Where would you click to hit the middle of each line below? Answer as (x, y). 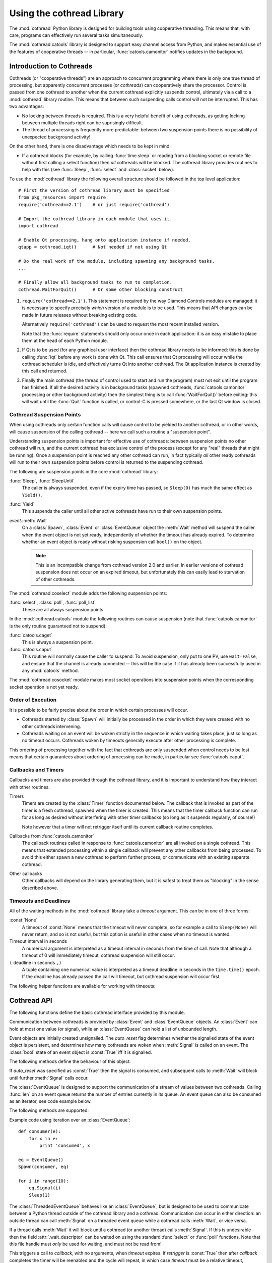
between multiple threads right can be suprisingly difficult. (83, 123)
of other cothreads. (55, 579)
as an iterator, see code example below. (50, 1101)
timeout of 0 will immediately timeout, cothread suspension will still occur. (98, 955)
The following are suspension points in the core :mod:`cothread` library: (84, 471)
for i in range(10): (44, 1181)
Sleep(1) (39, 1195)
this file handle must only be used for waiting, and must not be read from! (85, 1244)
